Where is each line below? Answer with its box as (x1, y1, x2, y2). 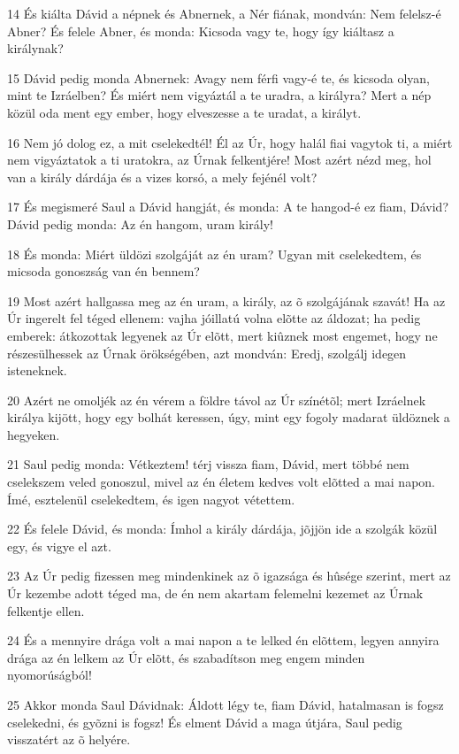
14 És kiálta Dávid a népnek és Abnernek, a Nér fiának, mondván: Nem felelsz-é (7, 4, 441, 22)
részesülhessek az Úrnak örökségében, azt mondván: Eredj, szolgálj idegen (7, 343, 407, 362)
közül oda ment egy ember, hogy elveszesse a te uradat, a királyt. (7, 103, 362, 121)
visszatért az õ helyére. (7, 730, 131, 749)
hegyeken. (7, 425, 60, 443)
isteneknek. (7, 361, 67, 380)
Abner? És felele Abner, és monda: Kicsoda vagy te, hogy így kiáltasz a (7, 21, 394, 40)
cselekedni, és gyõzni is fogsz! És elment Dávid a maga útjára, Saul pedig (7, 712, 402, 731)
